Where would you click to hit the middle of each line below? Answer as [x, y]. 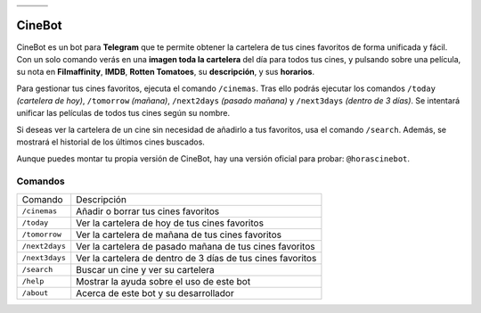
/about [35, 293]
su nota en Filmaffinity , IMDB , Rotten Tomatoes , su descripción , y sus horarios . [166, 72]
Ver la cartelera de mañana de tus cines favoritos [179, 235]
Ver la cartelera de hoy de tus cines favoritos [170, 223]
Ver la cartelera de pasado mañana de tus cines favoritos [196, 246]
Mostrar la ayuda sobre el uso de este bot [163, 281]
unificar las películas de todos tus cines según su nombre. [123, 113]
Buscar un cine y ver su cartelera [145, 269]
